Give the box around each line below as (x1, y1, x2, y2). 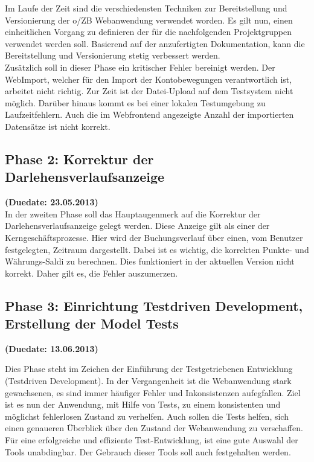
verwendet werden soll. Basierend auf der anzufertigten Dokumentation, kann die (5, 37, 305, 50)
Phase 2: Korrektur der (5, 149, 154, 168)
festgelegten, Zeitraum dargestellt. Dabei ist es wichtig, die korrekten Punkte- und (5, 243, 309, 255)
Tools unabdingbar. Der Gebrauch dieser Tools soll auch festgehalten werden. (5, 445, 291, 458)
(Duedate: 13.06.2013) (5, 342, 98, 355)
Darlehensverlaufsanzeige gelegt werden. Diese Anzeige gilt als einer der (5, 219, 270, 232)
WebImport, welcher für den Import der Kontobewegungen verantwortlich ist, (5, 72, 292, 85)
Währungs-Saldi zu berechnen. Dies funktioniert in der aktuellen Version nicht (5, 255, 295, 268)
